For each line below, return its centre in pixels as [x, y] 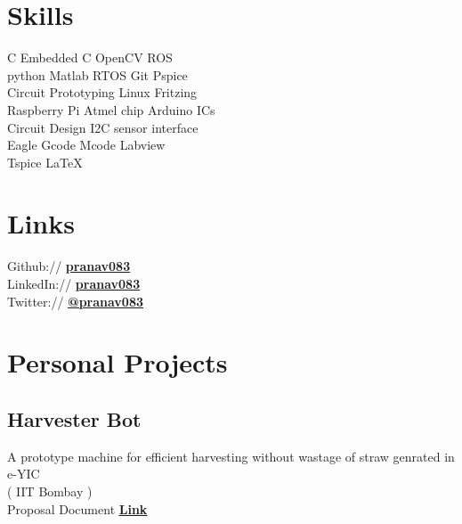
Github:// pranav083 [69, 266]
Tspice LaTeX [45, 162]
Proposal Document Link [77, 508]
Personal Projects [118, 362]
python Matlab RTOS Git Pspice [97, 74]
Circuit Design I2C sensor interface [103, 127]
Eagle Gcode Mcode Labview [86, 145]
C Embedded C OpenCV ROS [90, 57]
